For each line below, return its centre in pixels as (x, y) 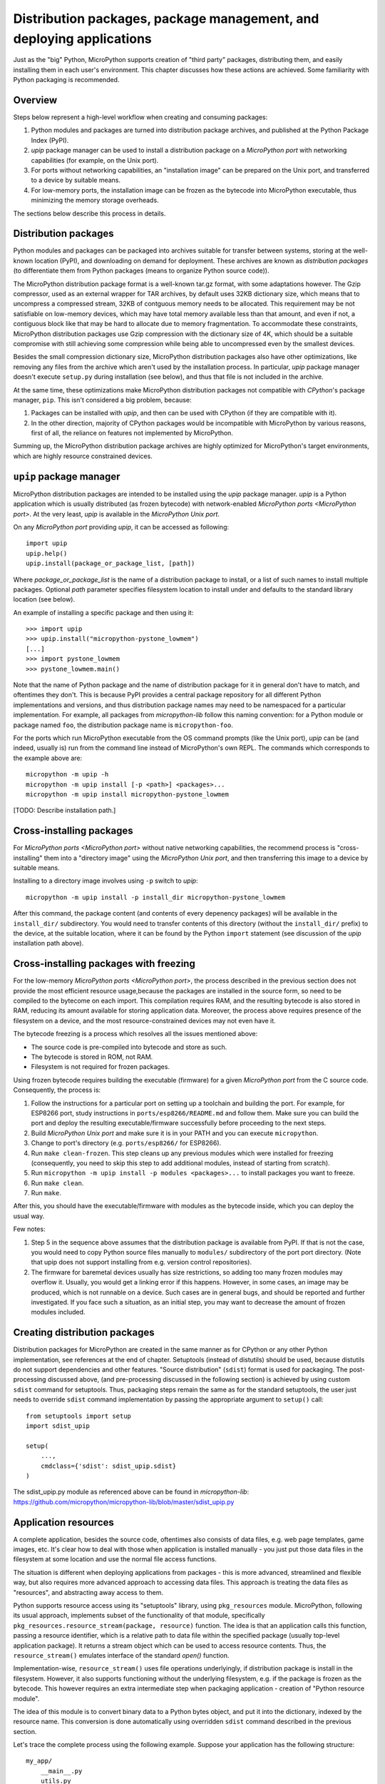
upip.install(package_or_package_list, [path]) (111, 563)
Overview (35, 100)
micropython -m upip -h (67, 775)
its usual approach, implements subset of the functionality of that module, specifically (139, 1616)
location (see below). (44, 599)
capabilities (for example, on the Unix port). (95, 160)
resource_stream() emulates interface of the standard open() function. (121, 1655)
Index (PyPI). (50, 140)
